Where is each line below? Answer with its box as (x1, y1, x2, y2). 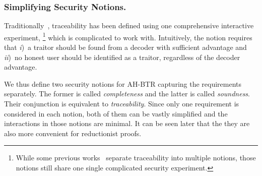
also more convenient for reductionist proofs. (4, 128, 142, 138)
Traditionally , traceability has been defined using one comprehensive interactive (4, 20, 254, 31)
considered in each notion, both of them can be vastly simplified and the (4, 108, 228, 119)
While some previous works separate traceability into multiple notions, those (16, 152, 256, 163)
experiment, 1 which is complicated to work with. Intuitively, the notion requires (4, 30, 252, 42)
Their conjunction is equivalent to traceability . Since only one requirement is (4, 98, 239, 109)
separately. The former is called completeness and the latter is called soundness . (4, 88, 250, 99)
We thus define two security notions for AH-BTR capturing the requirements (4, 78, 242, 89)
